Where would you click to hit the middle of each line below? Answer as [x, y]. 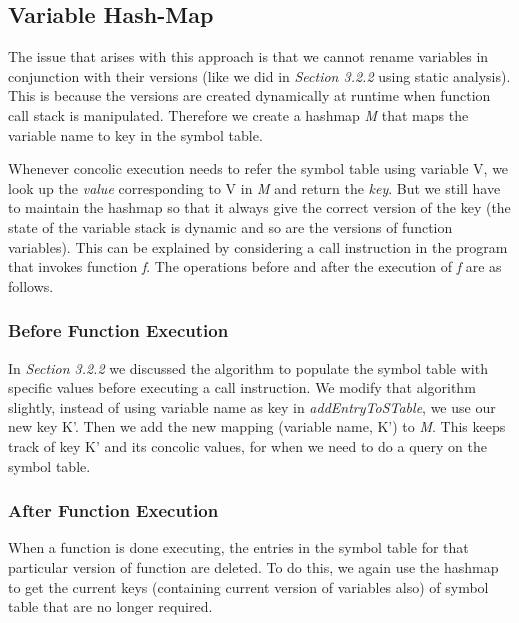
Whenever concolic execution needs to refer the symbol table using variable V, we [258, 168]
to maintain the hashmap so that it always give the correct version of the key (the [259, 207]
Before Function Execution [118, 330]
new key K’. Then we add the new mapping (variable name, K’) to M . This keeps [257, 426]
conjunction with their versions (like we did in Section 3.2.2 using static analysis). [259, 75]
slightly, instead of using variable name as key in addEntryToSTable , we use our [252, 406]
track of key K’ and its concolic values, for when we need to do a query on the [247, 445]
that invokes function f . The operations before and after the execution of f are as [255, 266]
